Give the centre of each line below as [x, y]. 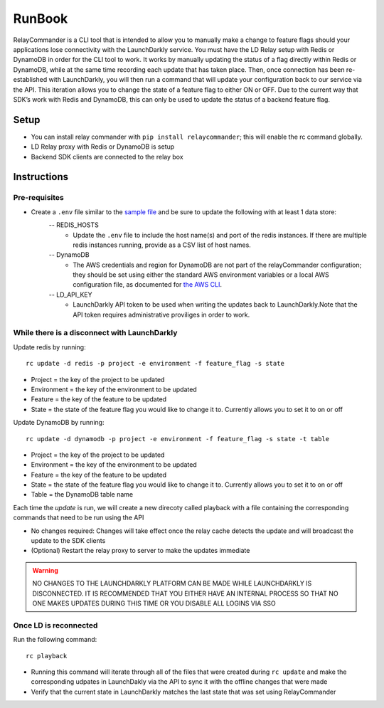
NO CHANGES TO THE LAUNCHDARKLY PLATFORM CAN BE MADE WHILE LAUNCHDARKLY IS [172, 583]
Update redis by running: [49, 347]
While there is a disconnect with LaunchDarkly [95, 333]
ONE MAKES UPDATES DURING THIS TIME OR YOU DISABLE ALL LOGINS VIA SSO [154, 603]
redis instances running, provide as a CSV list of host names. [162, 245]
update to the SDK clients [68, 541]
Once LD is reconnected [55, 625]
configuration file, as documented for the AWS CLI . [148, 285]
